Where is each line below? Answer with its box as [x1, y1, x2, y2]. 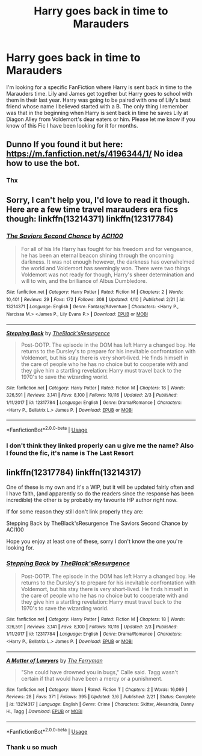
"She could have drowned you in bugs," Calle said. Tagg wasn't [20, 668, 179, 675]
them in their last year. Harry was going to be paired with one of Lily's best [6, 96, 191, 104]
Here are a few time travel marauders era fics [6, 204, 179, 214]
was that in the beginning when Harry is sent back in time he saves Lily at [6, 109, 188, 116]
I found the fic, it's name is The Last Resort [6, 448, 134, 457]
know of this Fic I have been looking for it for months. [6, 122, 138, 129]
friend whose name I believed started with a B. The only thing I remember [6, 102, 188, 110]
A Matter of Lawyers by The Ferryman [6, 657, 103, 664]
